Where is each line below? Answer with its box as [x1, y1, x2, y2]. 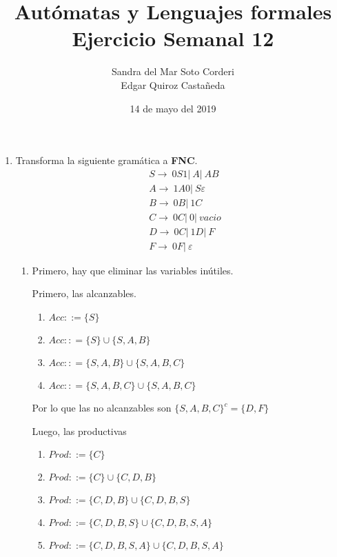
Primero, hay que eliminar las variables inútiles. [32, 263, 234, 277]
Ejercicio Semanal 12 [72, 24, 274, 52]
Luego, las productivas [32, 423, 127, 438]
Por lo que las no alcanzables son [32, 401, 172, 415]
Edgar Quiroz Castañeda [121, 77, 225, 92]
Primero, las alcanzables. [32, 286, 136, 301]
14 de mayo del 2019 [130, 101, 216, 115]
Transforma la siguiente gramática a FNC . [15, 153, 198, 168]
